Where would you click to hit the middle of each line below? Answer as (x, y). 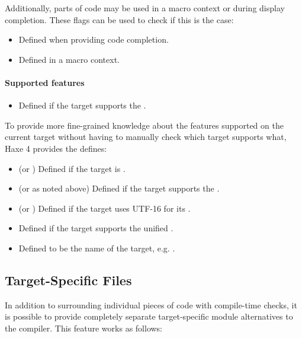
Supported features (45, 82)
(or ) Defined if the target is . (72, 168)
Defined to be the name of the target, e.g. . (97, 248)
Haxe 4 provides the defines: (56, 148)
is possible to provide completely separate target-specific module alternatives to (149, 316)
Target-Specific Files (68, 280)
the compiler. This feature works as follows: (84, 328)
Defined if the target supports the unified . (96, 228)
